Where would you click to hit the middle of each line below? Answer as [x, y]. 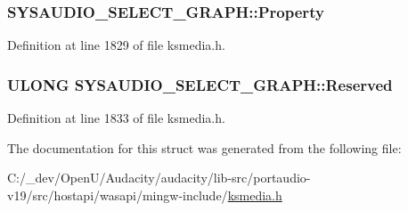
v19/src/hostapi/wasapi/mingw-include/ [118, 195]
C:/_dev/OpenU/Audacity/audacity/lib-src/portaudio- [159, 178]
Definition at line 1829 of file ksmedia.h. [116, 45]
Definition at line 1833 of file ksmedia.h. [116, 118]
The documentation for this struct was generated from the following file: [204, 147]
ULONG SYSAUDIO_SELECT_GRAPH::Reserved [200, 84]
